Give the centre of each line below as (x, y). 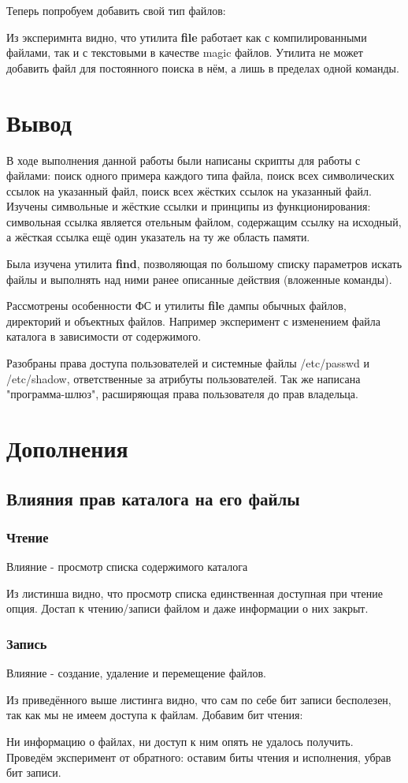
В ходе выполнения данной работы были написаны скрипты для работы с (184, 160)
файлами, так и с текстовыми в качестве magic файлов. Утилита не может (185, 52)
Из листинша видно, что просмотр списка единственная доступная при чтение (195, 593)
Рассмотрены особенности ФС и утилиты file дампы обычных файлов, (176, 306)
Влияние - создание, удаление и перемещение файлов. (136, 673)
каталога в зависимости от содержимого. (104, 336)
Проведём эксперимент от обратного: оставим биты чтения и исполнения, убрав (199, 757)
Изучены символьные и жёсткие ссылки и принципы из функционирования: (189, 206)
